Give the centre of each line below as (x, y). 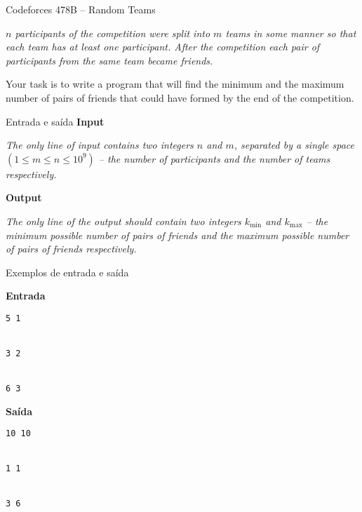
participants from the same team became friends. (109, 60)
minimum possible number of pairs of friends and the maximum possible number (177, 235)
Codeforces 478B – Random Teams (81, 9)
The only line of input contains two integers (100, 145)
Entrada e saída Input (55, 121)
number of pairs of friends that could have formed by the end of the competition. (180, 97)
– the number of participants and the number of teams (214, 158)
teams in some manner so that (291, 33)
